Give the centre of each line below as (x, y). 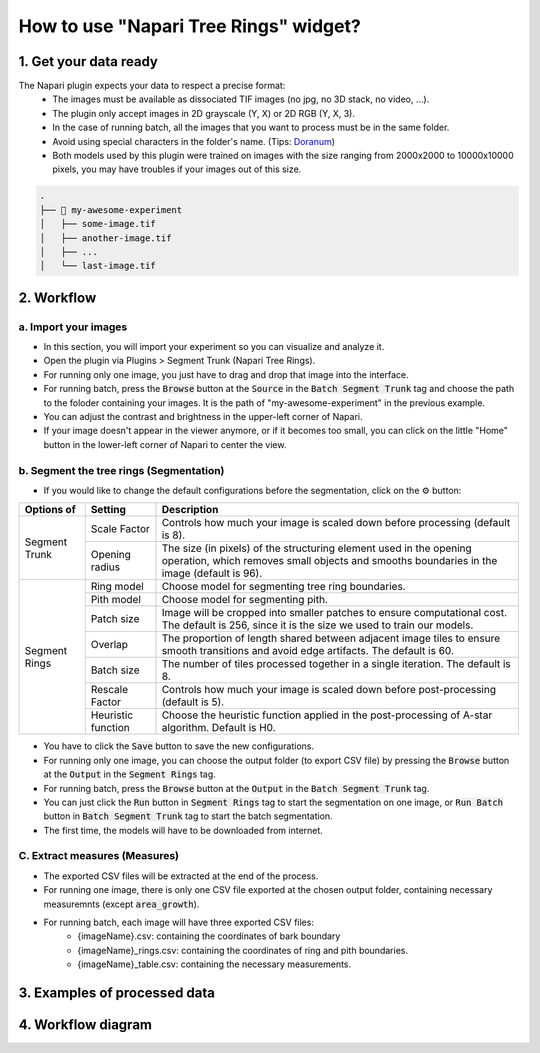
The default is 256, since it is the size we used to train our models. (317, 625)
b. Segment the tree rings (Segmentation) (121, 470)
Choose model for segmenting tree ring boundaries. (283, 587)
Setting (108, 510)
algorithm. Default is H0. (218, 728)
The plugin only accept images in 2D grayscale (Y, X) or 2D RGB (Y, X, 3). (203, 113)
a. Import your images (73, 327)
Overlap (109, 645)
